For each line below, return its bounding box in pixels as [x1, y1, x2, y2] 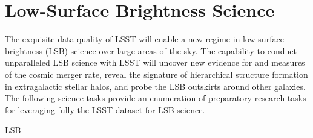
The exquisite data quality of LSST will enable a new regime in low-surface [5, 33, 284, 45]
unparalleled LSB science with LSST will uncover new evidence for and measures [5, 56, 305, 69]
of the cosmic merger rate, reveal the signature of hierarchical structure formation [5, 67, 308, 80]
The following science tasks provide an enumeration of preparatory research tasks [5, 92, 306, 104]
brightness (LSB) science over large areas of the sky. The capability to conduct [5, 44, 297, 57]
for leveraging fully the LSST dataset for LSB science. [5, 103, 205, 116]
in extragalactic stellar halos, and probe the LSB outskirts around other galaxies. [5, 80, 306, 92]
